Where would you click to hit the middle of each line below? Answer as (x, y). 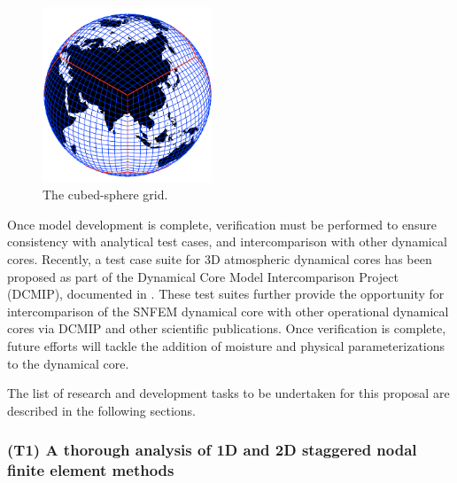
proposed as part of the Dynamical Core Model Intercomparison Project (203, 276)
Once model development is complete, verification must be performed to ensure (222, 224)
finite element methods (91, 470)
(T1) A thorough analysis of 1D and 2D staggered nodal (212, 450)
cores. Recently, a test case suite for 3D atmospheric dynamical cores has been (220, 258)
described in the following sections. (101, 410)
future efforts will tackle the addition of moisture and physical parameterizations (226, 345)
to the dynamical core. (68, 363)
